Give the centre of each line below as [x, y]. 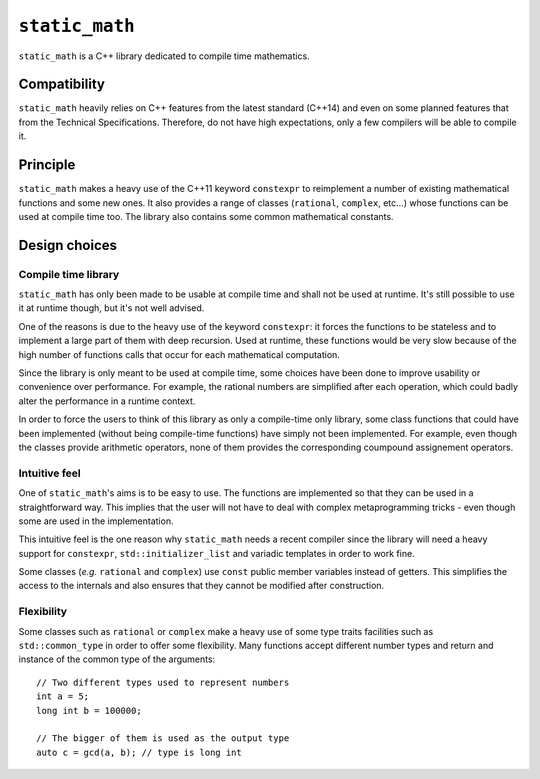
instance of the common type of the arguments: [117, 659]
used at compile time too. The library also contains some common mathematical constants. [206, 216]
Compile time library [69, 274]
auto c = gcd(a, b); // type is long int [139, 752]
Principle [47, 165]
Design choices [68, 245]
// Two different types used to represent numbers [163, 682]
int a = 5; [63, 696]
